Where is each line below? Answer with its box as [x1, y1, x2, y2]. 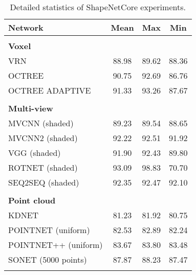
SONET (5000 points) [8, 254, 87, 265]
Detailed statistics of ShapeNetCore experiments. [10, 1, 186, 13]
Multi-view [8, 102, 53, 114]
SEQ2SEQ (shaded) [8, 176, 79, 188]
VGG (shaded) [8, 147, 61, 158]
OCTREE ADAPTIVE [8, 84, 91, 96]
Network [8, 21, 43, 33]
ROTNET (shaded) [8, 162, 78, 173]
